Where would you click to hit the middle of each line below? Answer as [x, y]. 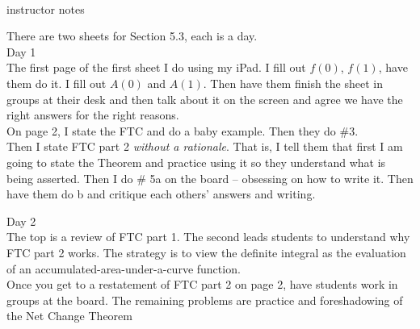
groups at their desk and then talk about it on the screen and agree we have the [205, 99]
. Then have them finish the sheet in [293, 83]
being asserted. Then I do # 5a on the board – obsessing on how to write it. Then [210, 178]
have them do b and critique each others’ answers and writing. [161, 194]
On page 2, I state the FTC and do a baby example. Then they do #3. [183, 130]
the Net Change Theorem [69, 316]
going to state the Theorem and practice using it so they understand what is [196, 162]
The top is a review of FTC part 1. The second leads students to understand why [208, 237]
